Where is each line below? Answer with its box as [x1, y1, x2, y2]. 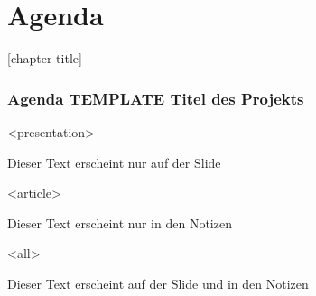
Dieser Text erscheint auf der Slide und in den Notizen [7, 273, 309, 292]
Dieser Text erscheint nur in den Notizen [7, 213, 232, 232]
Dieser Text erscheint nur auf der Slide [7, 153, 221, 171]
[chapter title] [7, 49, 82, 68]
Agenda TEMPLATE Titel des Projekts [7, 87, 304, 109]
